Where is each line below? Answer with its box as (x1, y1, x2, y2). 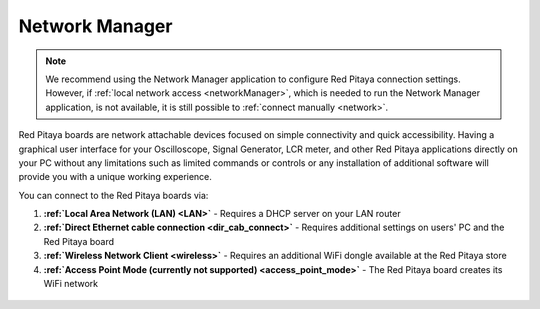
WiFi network (43, 278, 99, 290)
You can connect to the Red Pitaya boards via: (18, 189, 209, 201)
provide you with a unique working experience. (18, 171, 212, 183)
